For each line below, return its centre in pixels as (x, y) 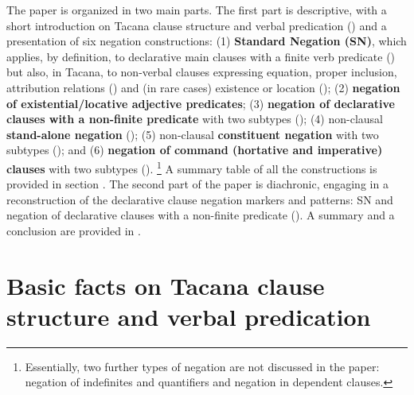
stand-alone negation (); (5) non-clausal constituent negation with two (193, 134)
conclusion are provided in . (74, 230)
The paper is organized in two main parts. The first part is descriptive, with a (197, 10)
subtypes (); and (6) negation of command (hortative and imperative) (195, 150)
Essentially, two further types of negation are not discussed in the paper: (202, 366)
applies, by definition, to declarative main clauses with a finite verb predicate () (201, 56)
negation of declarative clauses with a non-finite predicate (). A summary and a (201, 215)
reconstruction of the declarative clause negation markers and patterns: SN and (200, 199)
